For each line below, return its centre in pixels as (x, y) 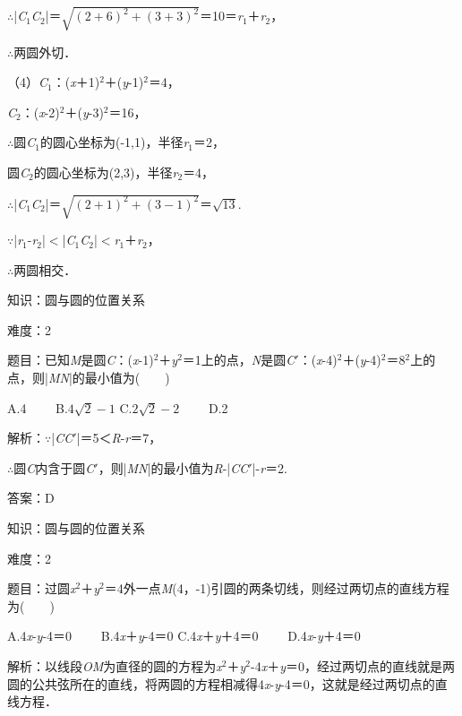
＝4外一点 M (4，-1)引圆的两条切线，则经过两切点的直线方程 (277, 588)
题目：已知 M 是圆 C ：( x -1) (81, 360)
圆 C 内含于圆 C (54, 467)
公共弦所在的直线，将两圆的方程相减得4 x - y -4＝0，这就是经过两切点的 (233, 683)
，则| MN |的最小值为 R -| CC (173, 467)
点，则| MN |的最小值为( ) (89, 378)
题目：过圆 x (42, 588)
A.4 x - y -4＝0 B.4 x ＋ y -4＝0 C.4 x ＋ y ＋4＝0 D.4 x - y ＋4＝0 (184, 636)
